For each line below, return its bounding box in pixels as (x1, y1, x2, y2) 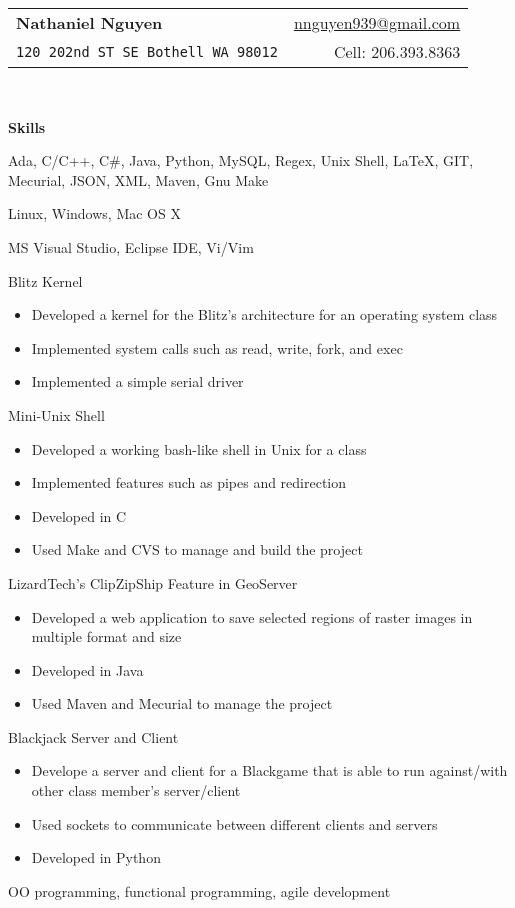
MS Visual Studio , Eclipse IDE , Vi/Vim (8, 236, 254, 257)
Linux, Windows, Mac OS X (8, 203, 181, 224)
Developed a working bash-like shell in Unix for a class (31, 438, 367, 459)
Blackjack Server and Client (8, 726, 179, 747)
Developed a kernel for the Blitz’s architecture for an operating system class (31, 304, 498, 325)
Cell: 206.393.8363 (333, 40, 461, 63)
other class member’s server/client (31, 780, 241, 801)
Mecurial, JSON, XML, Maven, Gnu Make (8, 169, 269, 190)
